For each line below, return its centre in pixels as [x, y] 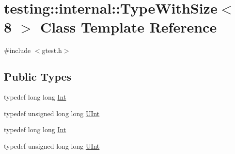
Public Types [38, 77]
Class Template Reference [128, 27]
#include [17, 50]
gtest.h [52, 50]
